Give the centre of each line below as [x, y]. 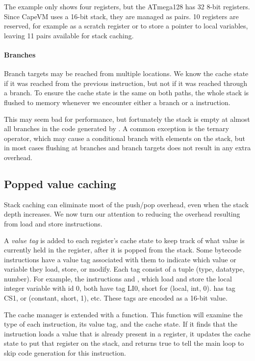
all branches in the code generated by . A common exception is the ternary [116, 128]
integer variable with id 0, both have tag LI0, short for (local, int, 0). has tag [120, 288]
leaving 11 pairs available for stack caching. [69, 35]
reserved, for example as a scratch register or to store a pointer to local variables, [126, 26]
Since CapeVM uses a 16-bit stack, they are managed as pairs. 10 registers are [121, 16]
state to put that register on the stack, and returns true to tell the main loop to [124, 343]
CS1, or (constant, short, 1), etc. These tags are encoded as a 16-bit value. [116, 298]
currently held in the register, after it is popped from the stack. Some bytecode [123, 250]
